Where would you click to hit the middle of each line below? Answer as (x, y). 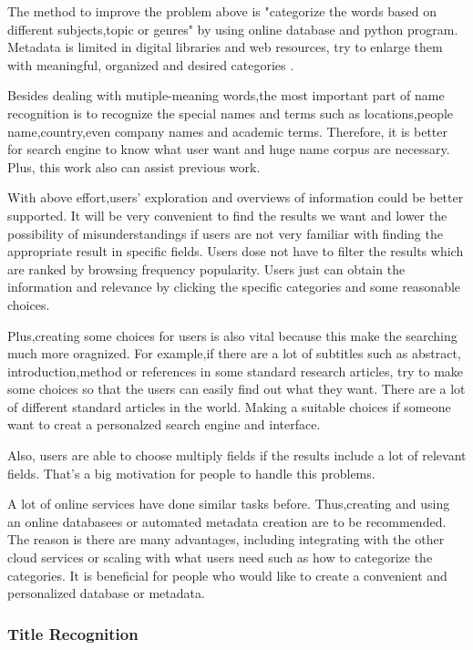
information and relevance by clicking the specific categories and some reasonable (234, 287)
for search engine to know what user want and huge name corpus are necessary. (229, 149)
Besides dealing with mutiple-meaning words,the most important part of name (226, 95)
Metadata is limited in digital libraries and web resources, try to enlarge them (225, 47)
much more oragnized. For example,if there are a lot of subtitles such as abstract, (234, 353)
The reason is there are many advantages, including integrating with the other (226, 539)
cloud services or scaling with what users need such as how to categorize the (220, 557)
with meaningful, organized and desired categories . (151, 64)
